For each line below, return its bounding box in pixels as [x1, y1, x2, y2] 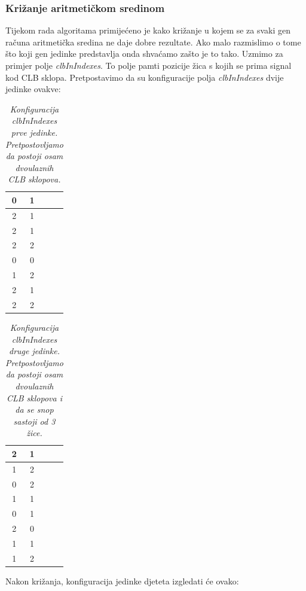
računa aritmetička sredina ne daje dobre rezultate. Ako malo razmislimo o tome [5, 35, 301, 48]
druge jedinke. [8, 345, 60, 357]
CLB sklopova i [6, 391, 63, 404]
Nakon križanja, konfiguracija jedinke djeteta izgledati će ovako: [5, 574, 239, 587]
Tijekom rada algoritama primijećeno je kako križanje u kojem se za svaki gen [5, 24, 291, 36]
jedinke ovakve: [5, 83, 61, 95]
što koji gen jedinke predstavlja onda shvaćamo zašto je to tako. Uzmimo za [5, 47, 283, 60]
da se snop [15, 403, 54, 416]
